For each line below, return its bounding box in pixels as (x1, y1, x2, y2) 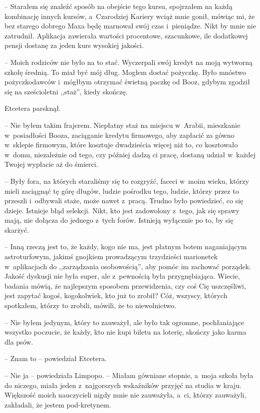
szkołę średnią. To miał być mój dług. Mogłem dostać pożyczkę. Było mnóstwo (4, 66, 246, 77)
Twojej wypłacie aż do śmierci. (4, 159, 98, 169)
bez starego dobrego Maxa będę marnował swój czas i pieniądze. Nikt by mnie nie (4, 20, 256, 31)
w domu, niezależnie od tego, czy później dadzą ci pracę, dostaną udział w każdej (4, 149, 256, 159)
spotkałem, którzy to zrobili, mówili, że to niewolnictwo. (4, 300, 176, 311)
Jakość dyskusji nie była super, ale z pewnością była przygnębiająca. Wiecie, (4, 271, 240, 281)
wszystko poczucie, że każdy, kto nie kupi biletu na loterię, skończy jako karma (4, 327, 247, 337)
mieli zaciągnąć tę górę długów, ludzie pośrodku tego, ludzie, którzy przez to (4, 185, 239, 196)
